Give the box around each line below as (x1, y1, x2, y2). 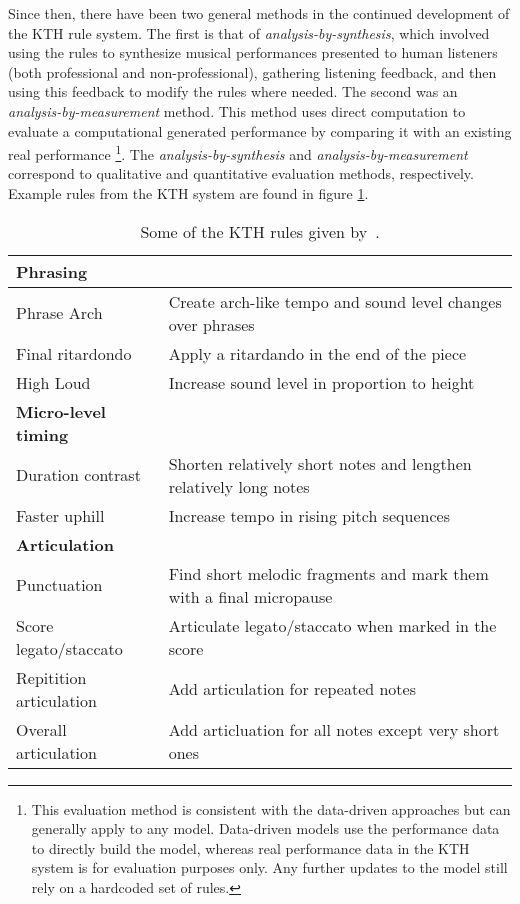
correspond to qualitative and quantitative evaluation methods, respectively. (8, 163, 474, 184)
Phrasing (16, 259, 88, 283)
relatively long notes (168, 474, 310, 498)
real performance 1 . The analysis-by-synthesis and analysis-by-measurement (8, 141, 468, 164)
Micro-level (16, 399, 106, 423)
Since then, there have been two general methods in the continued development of (8, 3, 510, 23)
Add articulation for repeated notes (168, 677, 417, 701)
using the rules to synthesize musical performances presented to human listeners (8, 42, 498, 63)
